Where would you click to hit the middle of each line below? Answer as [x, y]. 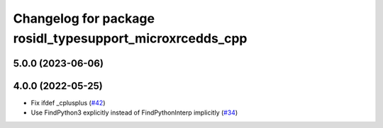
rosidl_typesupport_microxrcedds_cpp [130, 38]
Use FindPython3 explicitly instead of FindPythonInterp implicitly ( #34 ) [134, 112]
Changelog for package [84, 18]
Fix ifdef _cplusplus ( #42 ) [68, 103]
